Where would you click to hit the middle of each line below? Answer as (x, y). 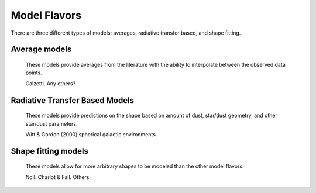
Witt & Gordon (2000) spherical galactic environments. (91, 134)
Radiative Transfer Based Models (73, 100)
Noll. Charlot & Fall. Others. (58, 177)
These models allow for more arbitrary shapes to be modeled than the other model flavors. (135, 166)
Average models (41, 49)
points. (34, 73)
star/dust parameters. (51, 123)
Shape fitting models (50, 151)
